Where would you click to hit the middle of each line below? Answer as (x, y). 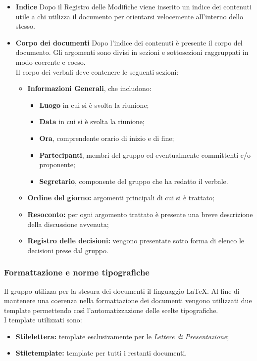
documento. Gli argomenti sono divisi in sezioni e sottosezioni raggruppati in (132, 52)
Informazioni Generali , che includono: (89, 88)
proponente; (57, 164)
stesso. (25, 26)
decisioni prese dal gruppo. (68, 250)
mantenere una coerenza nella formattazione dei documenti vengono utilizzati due (128, 300)
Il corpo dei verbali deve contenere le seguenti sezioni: (97, 71)
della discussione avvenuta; (68, 224)
